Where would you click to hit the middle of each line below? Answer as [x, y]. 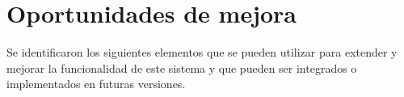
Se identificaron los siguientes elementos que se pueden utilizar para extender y [202, 52]
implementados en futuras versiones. [96, 84]
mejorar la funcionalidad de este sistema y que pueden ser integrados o [182, 67]
